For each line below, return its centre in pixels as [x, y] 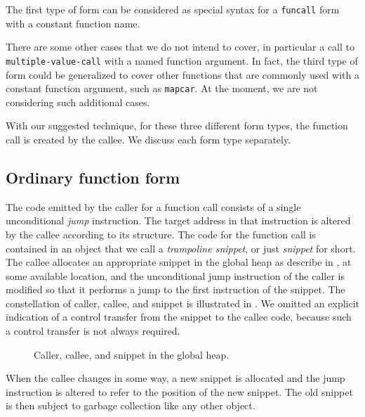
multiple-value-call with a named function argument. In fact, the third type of [182, 60]
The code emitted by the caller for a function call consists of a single [153, 206]
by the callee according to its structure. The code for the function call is [161, 234]
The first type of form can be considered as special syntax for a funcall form [173, 9]
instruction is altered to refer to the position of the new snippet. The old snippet [179, 391]
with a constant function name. [73, 23]
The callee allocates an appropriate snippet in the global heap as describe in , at [179, 262]
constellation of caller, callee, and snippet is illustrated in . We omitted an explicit [183, 303]
